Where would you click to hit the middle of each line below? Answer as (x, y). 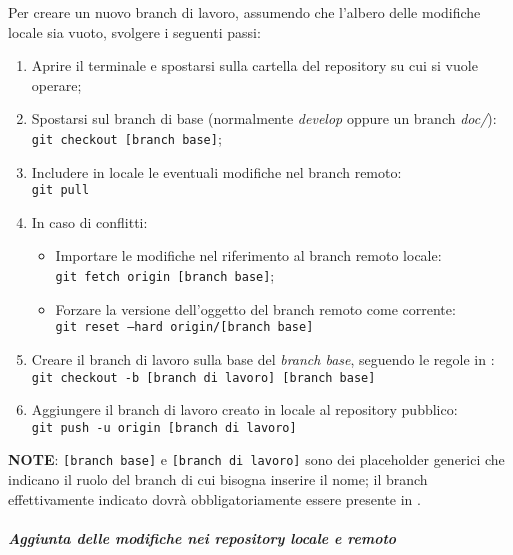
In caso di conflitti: (89, 221)
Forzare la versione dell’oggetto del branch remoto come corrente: (255, 308)
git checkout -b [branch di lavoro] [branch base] (203, 377)
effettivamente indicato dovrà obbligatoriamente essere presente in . (214, 498)
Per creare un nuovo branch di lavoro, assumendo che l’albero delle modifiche (244, 12)
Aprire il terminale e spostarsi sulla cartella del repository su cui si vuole (254, 65)
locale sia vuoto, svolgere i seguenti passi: (134, 31)
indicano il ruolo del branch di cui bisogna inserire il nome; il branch (218, 479)
